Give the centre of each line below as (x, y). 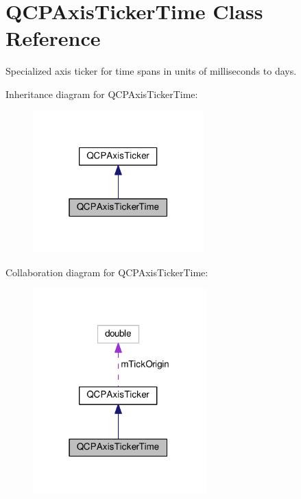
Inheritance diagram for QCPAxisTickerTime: (102, 94)
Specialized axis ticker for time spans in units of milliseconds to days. (151, 71)
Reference (53, 38)
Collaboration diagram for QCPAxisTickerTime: (107, 272)
